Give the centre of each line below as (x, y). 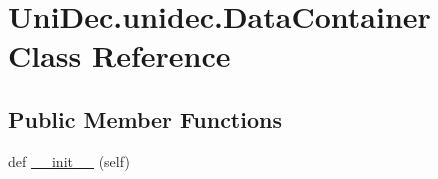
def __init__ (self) (69, 160)
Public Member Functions (145, 118)
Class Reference (119, 55)
